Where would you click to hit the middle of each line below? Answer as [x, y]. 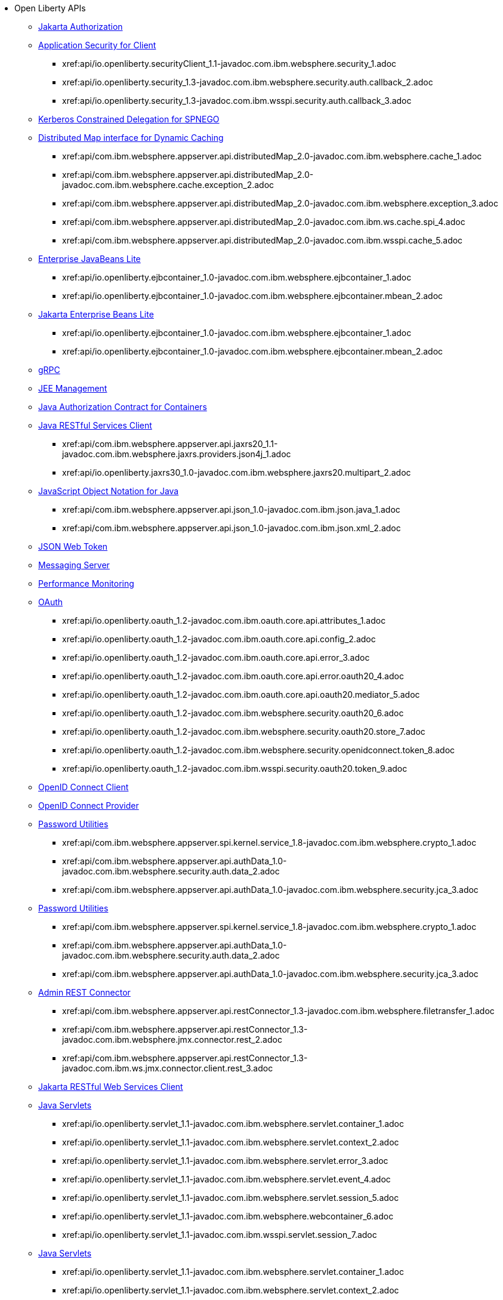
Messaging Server [74, 565]
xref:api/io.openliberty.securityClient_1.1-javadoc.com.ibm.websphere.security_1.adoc [229, 64]
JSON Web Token [73, 546]
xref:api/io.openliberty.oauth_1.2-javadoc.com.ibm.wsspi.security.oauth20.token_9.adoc [235, 768]
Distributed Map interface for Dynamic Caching [131, 138]
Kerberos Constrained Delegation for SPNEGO [129, 119]
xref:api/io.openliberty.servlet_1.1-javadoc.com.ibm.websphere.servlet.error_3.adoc [225, 1161]
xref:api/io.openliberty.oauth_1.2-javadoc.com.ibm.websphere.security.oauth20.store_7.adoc [244, 731]
